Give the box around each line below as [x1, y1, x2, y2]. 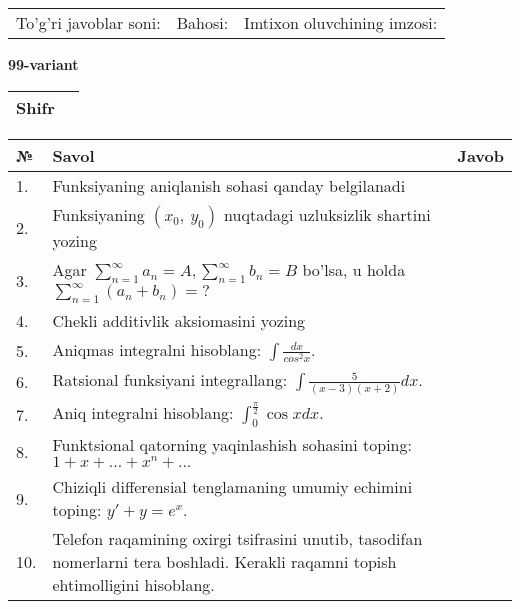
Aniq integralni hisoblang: [52, 401, 234, 425]
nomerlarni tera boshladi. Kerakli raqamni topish [52, 550, 397, 574]
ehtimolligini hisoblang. [52, 573, 215, 597]
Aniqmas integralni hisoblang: [52, 337, 262, 361]
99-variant [8, 54, 79, 74]
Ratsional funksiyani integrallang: [52, 368, 288, 392]
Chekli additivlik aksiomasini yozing [52, 308, 306, 332]
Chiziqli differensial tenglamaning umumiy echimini [52, 475, 413, 499]
